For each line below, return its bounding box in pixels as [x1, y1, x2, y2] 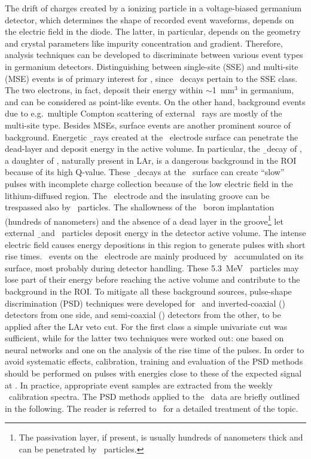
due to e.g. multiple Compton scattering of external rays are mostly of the [5, 107, 282, 120]
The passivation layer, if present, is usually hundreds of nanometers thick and [19, 431, 303, 443]
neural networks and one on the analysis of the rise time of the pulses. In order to [5, 343, 304, 356]
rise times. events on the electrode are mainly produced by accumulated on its [5, 250, 304, 262]
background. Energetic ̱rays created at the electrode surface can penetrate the [5, 130, 298, 143]
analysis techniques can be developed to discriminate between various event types [5, 48, 303, 61]
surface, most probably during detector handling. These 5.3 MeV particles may [5, 261, 299, 274]
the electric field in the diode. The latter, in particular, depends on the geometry [5, 25, 301, 38]
